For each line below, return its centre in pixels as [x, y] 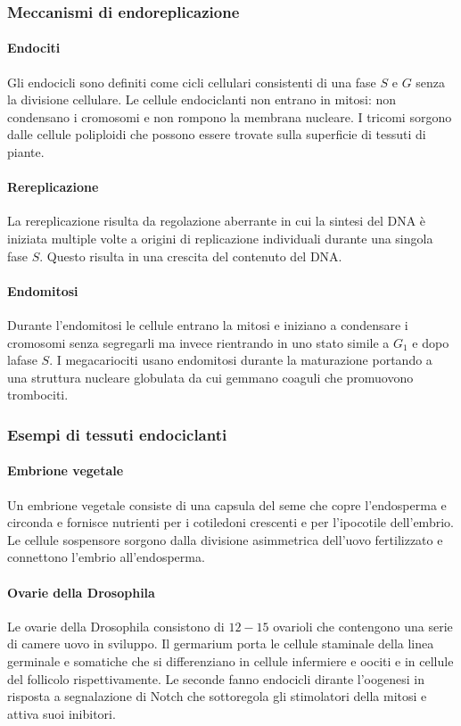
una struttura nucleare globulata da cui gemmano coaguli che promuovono [210, 377]
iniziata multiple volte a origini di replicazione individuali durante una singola [220, 238]
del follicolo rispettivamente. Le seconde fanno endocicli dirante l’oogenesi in [216, 678]
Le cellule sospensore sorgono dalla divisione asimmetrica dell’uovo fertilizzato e [225, 539]
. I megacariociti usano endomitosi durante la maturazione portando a [241, 360]
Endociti [34, 48]
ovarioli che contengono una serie [363, 626]
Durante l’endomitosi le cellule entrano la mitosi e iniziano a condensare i [208, 324]
